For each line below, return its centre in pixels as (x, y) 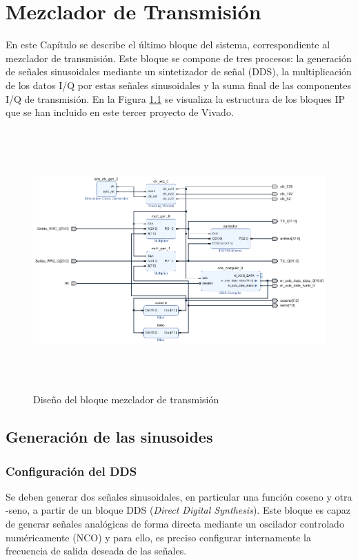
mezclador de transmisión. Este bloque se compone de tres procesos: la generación (179, 58)
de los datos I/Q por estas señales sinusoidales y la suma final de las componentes (179, 85)
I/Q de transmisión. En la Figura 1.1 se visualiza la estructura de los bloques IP (176, 98)
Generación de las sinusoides (109, 437)
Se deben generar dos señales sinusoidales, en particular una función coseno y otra (179, 496)
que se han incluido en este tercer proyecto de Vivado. (120, 112)
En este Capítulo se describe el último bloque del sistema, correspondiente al (168, 45)
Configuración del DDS (71, 471)
